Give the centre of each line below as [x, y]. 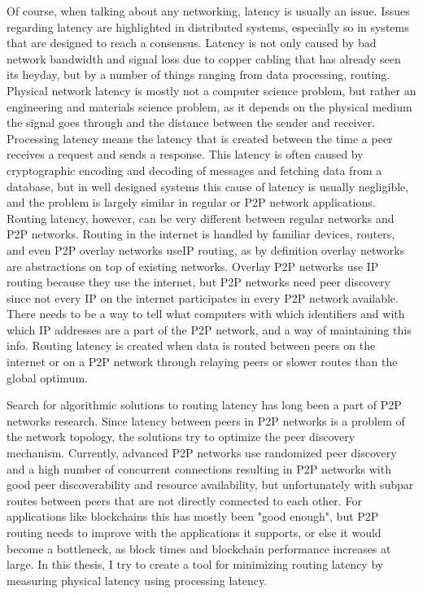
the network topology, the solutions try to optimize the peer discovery [181, 437]
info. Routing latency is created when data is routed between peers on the [191, 345]
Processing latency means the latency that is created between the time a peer [200, 138]
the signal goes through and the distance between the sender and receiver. [191, 122]
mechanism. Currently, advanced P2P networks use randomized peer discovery [202, 453]
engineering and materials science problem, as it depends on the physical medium [209, 106]
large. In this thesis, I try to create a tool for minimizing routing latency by [195, 564]
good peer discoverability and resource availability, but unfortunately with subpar [210, 485]
